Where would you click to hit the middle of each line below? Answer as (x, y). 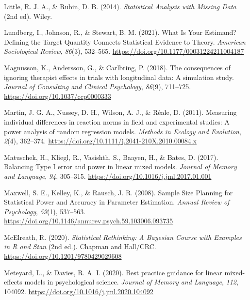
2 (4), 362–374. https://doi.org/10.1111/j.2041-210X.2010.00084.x (100, 141)
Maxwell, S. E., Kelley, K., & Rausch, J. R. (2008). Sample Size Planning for (118, 192)
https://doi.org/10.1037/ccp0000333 (58, 96)
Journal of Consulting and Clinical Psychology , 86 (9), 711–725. (98, 87)
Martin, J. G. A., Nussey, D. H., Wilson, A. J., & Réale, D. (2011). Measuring (120, 112)
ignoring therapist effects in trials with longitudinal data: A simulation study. (119, 77)
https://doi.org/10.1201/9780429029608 (63, 256)
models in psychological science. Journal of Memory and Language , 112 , (131, 282)
